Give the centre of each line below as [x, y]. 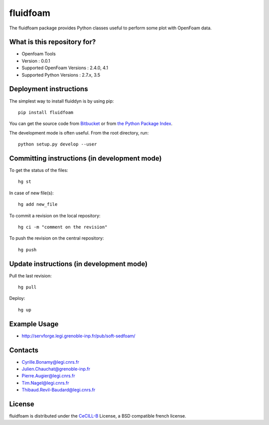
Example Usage [34, 324]
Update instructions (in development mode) [78, 264]
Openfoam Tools [39, 54]
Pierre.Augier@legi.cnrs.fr [49, 376]
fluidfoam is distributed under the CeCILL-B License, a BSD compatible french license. [98, 416]
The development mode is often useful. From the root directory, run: [79, 133]
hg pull [27, 287]
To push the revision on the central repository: [57, 238]
